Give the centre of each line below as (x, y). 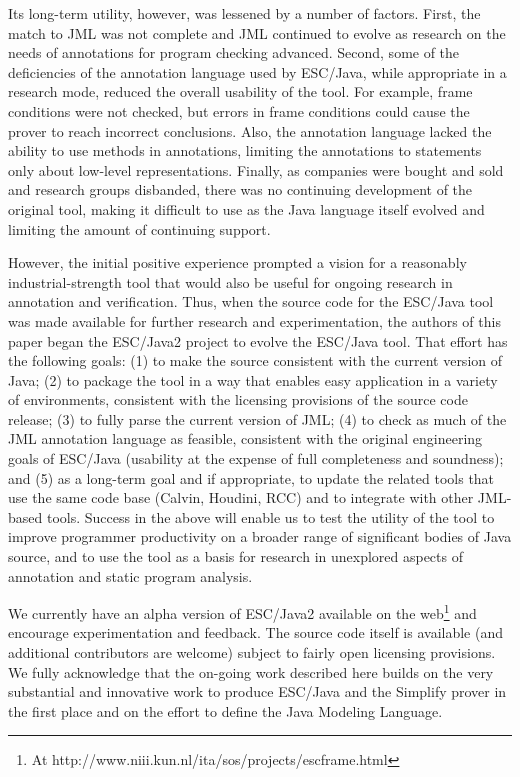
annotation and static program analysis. (130, 575)
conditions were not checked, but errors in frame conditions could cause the (239, 110)
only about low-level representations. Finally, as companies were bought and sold (256, 169)
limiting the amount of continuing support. (139, 228)
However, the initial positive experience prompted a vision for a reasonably (237, 262)
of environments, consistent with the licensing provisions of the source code (238, 399)
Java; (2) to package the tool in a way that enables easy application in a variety (253, 379)
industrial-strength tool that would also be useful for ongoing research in (230, 281)
